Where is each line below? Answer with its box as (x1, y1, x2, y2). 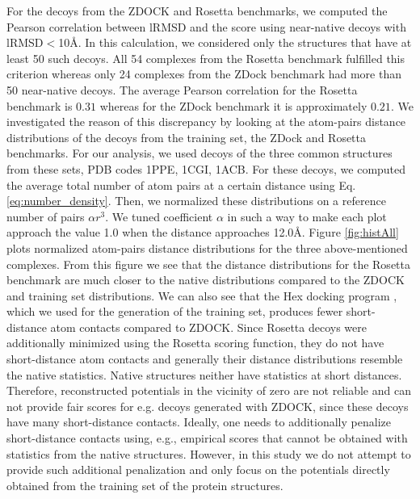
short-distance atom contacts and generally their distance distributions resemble (6, 350, 403, 367)
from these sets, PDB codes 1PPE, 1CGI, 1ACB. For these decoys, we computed (6, 160, 406, 177)
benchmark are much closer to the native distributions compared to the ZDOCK (6, 271, 405, 288)
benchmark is (6, 97, 73, 114)
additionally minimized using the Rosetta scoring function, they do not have (6, 334, 384, 351)
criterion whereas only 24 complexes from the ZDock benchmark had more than (6, 65, 402, 82)
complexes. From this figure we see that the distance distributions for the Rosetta (6, 255, 410, 272)
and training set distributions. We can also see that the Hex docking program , (6, 287, 397, 304)
